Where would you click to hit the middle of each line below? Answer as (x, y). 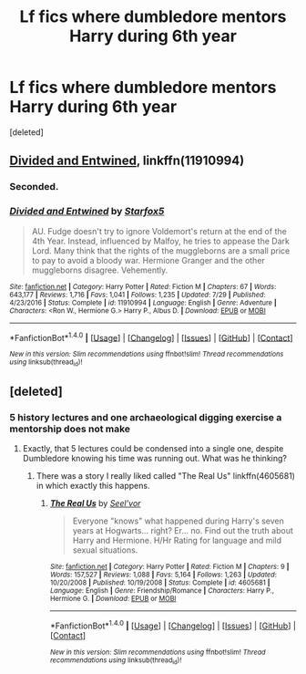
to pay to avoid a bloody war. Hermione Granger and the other (148, 260)
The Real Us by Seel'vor (95, 503)
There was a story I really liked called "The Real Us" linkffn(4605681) (166, 476)
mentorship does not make (70, 429)
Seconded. (34, 187)
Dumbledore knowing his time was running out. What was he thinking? (154, 459)
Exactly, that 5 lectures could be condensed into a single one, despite (153, 449)
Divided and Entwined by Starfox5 (87, 212)
